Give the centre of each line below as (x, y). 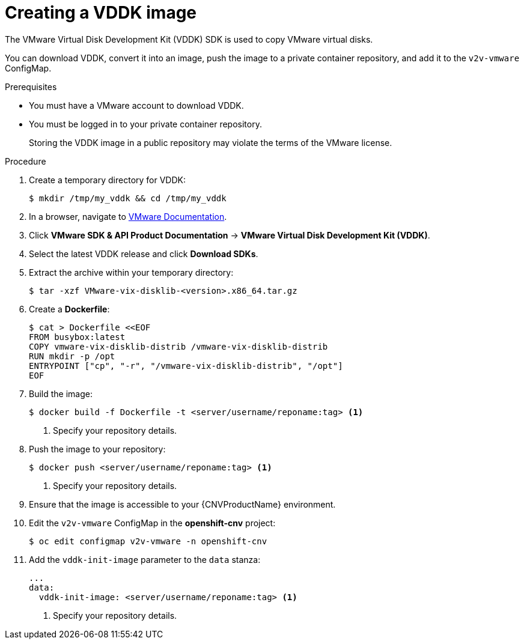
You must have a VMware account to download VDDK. (136, 105)
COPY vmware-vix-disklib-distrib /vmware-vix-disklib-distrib (178, 346)
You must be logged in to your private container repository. (145, 124)
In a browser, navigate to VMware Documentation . (128, 216)
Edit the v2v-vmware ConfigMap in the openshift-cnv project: (152, 523)
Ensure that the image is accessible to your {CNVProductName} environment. (182, 504)
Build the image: (61, 393)
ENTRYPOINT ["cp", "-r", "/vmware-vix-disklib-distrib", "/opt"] (186, 366)
